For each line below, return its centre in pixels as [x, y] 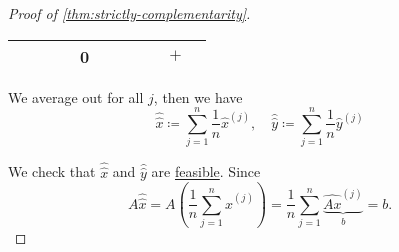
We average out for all [76, 96]
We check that [52, 171]
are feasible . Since [206, 171]
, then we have [198, 96]
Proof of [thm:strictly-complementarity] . [129, 13]
